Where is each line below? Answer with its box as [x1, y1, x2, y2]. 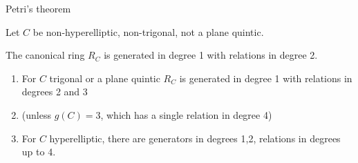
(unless [21, 107, 51, 122]
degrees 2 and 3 [21, 84, 88, 99]
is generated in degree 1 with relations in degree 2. [104, 48, 318, 62]
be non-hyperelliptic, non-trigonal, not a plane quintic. [32, 24, 264, 39]
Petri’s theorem [6, 1, 71, 15]
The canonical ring [6, 48, 85, 62]
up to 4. [21, 144, 56, 159]
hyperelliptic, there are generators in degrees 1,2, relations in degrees [49, 131, 341, 145]
